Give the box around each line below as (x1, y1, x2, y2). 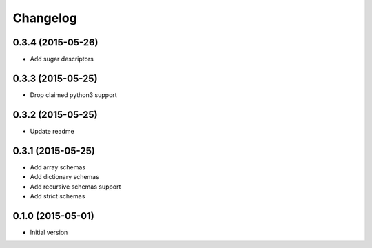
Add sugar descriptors (30, 55, 94, 63)
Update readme (30, 127, 75, 135)
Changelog (12, 10, 77, 25)
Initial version (30, 228, 68, 236)
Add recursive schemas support (30, 183, 121, 191)
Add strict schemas (30, 192, 85, 200)
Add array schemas (30, 163, 86, 172)
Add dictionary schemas (30, 173, 99, 181)
